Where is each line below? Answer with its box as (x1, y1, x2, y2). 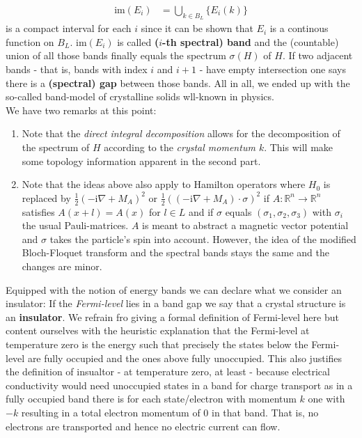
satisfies (22, 204, 55, 219)
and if (188, 204, 214, 219)
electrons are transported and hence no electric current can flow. (6, 419, 281, 433)
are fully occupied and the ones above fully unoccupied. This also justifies (27, 350, 343, 365)
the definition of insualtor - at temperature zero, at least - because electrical (6, 364, 330, 379)
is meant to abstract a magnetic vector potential (142, 218, 349, 233)
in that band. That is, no (212, 405, 319, 419)
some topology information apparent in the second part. (22, 153, 261, 168)
